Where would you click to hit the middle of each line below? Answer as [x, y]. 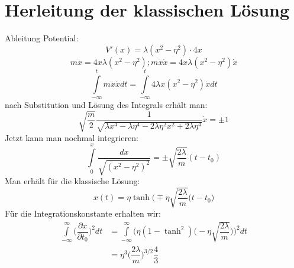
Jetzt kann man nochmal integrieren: [72, 137]
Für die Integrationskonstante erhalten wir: [83, 213]
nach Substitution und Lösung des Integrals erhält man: [106, 104]
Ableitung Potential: [42, 38]
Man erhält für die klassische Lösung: [72, 181]
